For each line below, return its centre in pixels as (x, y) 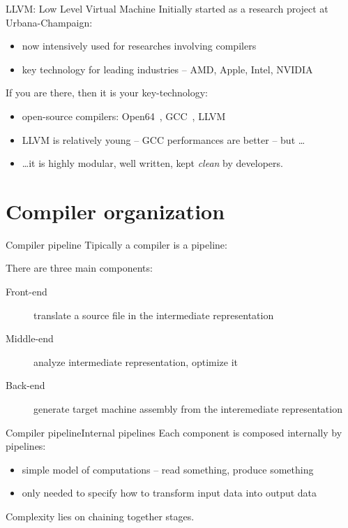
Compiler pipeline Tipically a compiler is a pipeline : (116, 244)
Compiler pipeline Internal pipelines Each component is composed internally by (174, 432)
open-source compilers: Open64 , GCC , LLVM (124, 116)
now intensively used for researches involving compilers (139, 46)
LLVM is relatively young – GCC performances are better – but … (164, 139)
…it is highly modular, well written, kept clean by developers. (152, 163)
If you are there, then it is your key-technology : (107, 93)
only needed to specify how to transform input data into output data (169, 493)
